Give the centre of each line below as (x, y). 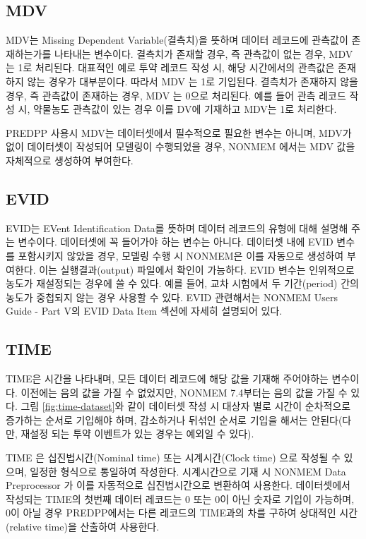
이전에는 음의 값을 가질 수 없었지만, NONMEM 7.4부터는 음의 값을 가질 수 (184, 392)
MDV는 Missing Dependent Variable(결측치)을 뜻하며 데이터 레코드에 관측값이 (177, 40)
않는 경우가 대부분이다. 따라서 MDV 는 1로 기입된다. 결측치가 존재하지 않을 (193, 81)
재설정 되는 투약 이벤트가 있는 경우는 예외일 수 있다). (137, 434)
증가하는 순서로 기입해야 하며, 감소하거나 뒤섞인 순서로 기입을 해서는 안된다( (174, 419)
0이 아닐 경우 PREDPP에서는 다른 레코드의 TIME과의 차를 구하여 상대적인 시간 (182, 513)
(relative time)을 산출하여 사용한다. (83, 527)
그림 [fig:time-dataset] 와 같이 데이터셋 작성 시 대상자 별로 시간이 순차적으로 (186, 406)
